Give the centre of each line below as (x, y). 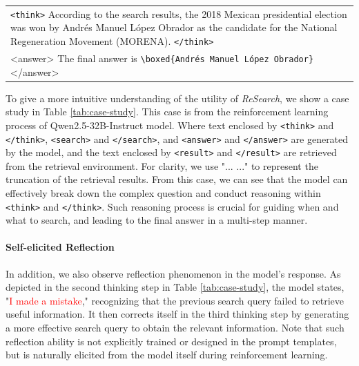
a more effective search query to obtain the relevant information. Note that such (175, 328)
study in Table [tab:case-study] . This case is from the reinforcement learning (167, 112)
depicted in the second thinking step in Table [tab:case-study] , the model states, (175, 287)
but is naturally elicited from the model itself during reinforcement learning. (167, 355)
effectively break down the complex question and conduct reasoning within (163, 193)
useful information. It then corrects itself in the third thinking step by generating (177, 314)
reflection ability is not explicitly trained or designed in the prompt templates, (171, 341)
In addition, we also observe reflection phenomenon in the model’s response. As (173, 273)
